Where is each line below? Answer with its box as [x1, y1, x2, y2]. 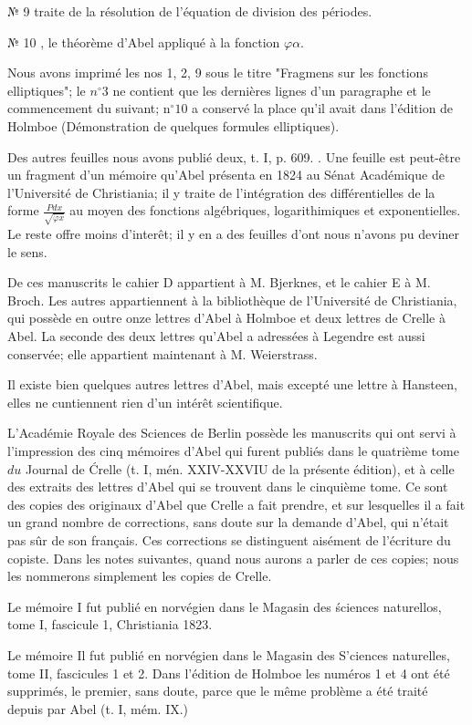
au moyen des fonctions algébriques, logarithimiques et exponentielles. [69, 201, 461, 220]
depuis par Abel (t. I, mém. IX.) [7, 699, 189, 718]
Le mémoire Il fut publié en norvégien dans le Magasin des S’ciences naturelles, [7, 645, 450, 664]
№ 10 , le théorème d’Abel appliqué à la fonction [7, 32, 280, 51]
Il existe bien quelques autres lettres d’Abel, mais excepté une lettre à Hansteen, [7, 375, 457, 394]
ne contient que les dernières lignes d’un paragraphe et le [112, 80, 431, 99]
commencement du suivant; [7, 98, 160, 118]
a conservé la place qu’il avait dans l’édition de [192, 98, 454, 118]
